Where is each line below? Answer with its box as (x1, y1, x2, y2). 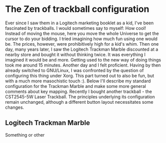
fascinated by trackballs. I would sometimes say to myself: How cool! (5, 25, 146, 31)
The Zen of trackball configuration (5, 3, 150, 15)
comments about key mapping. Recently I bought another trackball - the (5, 88, 152, 94)
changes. (5, 104, 24, 110)
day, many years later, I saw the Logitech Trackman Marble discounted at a (5, 46, 159, 52)
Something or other (5, 132, 45, 138)
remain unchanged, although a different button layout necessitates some (5, 99, 154, 105)
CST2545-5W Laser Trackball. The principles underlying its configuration (5, 93, 155, 100)
